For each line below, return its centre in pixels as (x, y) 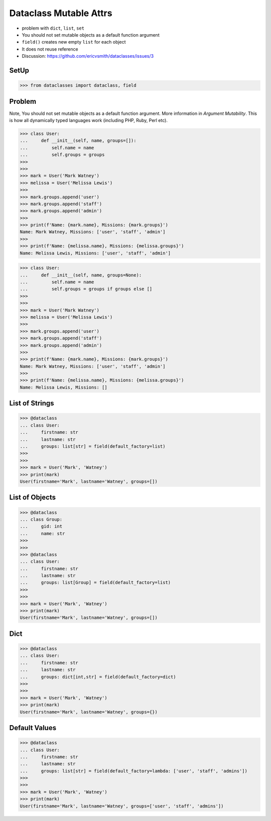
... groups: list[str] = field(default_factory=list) (93, 446)
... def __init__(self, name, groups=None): (81, 275)
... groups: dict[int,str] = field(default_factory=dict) (98, 677)
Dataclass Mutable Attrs (61, 13)
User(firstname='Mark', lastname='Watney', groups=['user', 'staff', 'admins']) (122, 806)
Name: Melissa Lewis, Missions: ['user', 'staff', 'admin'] (95, 253)
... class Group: (41, 519)
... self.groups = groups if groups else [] (86, 289)
